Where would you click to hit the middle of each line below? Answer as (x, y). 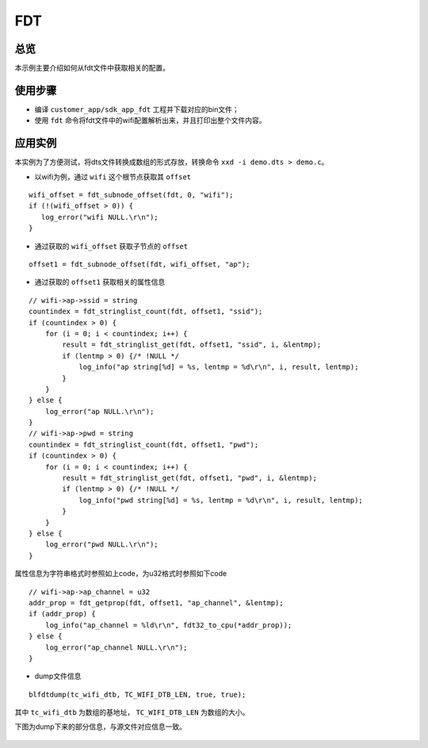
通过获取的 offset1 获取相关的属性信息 (100, 282)
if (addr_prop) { (62, 614)
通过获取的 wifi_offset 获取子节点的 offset (111, 246)
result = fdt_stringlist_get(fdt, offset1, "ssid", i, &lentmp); (192, 345)
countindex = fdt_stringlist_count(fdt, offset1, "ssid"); (146, 312)
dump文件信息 (58, 676)
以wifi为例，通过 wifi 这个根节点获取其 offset (113, 176)
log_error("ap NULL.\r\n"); (99, 411)
